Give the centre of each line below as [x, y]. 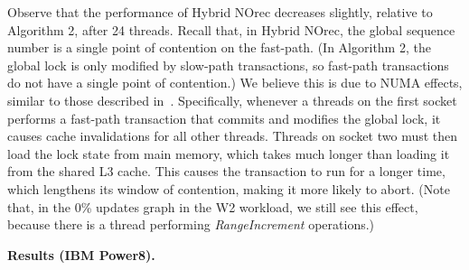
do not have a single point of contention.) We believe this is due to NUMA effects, [235, 83]
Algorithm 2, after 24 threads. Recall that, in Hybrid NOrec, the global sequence [231, 29]
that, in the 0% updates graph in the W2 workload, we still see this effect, [213, 206]
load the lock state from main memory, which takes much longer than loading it [229, 153]
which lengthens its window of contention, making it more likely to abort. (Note [229, 188]
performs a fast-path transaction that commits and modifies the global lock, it [224, 118]
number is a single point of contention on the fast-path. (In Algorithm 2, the [219, 47]
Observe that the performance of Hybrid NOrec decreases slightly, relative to [220, 12]
